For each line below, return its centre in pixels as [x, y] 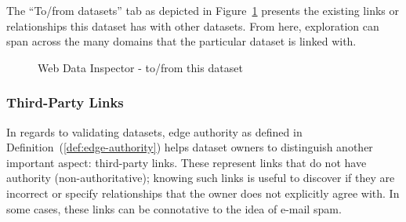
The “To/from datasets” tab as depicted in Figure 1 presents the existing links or [203, 10]
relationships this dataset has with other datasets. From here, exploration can [193, 25]
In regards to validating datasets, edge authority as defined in [154, 131]
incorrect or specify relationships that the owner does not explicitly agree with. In [203, 193]
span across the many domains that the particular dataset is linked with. [181, 41]
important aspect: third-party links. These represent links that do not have [187, 162]
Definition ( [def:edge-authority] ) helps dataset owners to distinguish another [190, 147]
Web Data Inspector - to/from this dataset [140, 67]
